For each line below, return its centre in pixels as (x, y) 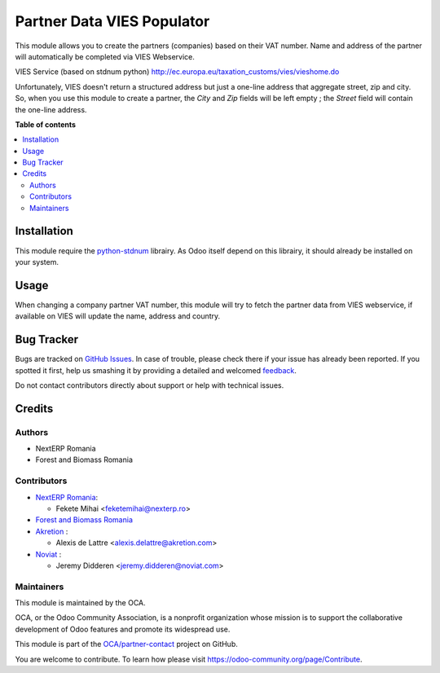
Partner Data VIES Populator (112, 21)
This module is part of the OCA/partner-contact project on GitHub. (126, 644)
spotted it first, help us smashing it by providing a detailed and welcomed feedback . (156, 370)
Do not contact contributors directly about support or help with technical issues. (150, 385)
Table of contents (46, 124)
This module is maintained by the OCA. (80, 603)
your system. (37, 262)
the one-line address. (51, 109)
